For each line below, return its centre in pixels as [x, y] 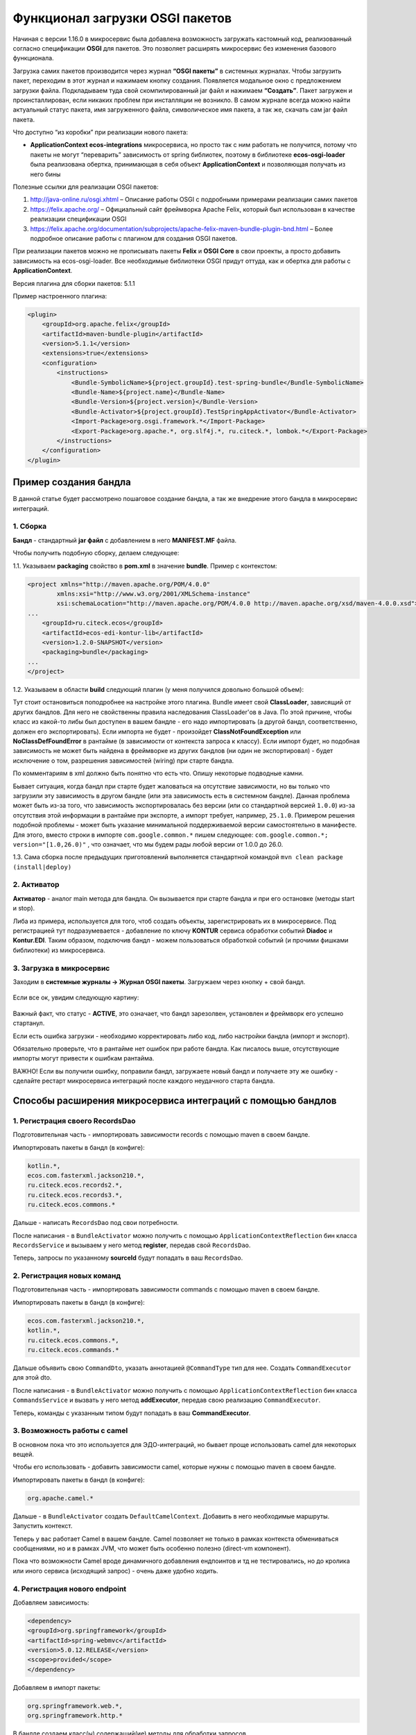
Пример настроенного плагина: [60, 296]
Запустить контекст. [43, 1526]
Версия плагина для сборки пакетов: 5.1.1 [74, 283]
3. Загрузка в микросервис [61, 968]
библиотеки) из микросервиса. [59, 950]
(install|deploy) [42, 867]
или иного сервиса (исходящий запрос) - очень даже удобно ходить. [115, 1571]
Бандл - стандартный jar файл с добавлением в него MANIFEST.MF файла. [125, 540]
